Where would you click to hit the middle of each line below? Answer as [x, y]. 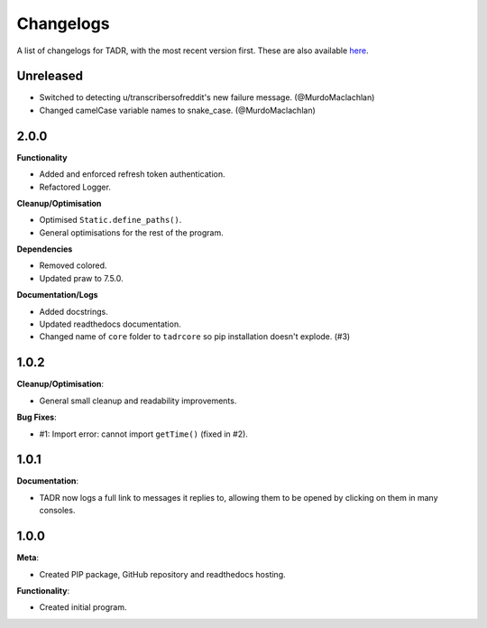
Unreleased [50, 76]
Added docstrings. [74, 311]
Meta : [28, 558]
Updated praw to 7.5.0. [81, 278]
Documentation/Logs [57, 295]
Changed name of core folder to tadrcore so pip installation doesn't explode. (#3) [195, 337]
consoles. [57, 511]
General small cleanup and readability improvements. [138, 401]
